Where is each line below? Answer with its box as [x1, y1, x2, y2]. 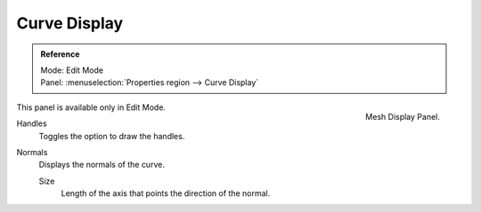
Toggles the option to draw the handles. [38, 130, 185, 141]
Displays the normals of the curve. [38, 160, 165, 170]
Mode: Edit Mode [40, 65, 104, 75]
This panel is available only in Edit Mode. [16, 102, 167, 113]
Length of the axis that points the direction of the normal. [61, 188, 271, 199]
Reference [40, 49, 80, 59]
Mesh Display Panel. [365, 111, 440, 122]
